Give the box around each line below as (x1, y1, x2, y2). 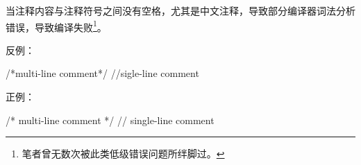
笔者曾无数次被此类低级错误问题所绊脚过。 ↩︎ (22, 146, 225, 161)
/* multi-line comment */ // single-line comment (6, 112, 215, 127)
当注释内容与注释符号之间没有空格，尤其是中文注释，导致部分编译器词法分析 (6, 3, 355, 17)
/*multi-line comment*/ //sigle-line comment (6, 66, 199, 80)
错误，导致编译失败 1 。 (6, 17, 107, 34)
